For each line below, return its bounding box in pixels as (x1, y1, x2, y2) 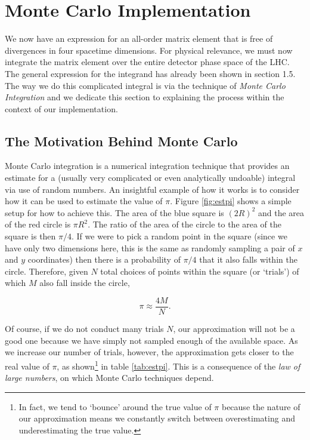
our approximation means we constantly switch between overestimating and (18, 412, 295, 424)
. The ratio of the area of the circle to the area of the (88, 218, 282, 230)
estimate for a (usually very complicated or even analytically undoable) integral (5, 171, 296, 184)
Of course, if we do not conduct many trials (5, 322, 164, 335)
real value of (5, 359, 49, 372)
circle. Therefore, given (5, 264, 88, 277)
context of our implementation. (5, 102, 118, 115)
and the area (258, 206, 305, 219)
